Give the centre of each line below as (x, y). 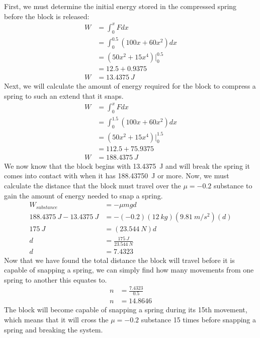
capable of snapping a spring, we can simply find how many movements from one (129, 270)
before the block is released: (47, 16)
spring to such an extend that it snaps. (64, 96)
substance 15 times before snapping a (198, 319)
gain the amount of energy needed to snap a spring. (83, 195)
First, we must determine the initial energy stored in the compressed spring (120, 6)
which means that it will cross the (56, 319)
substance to (233, 186)
